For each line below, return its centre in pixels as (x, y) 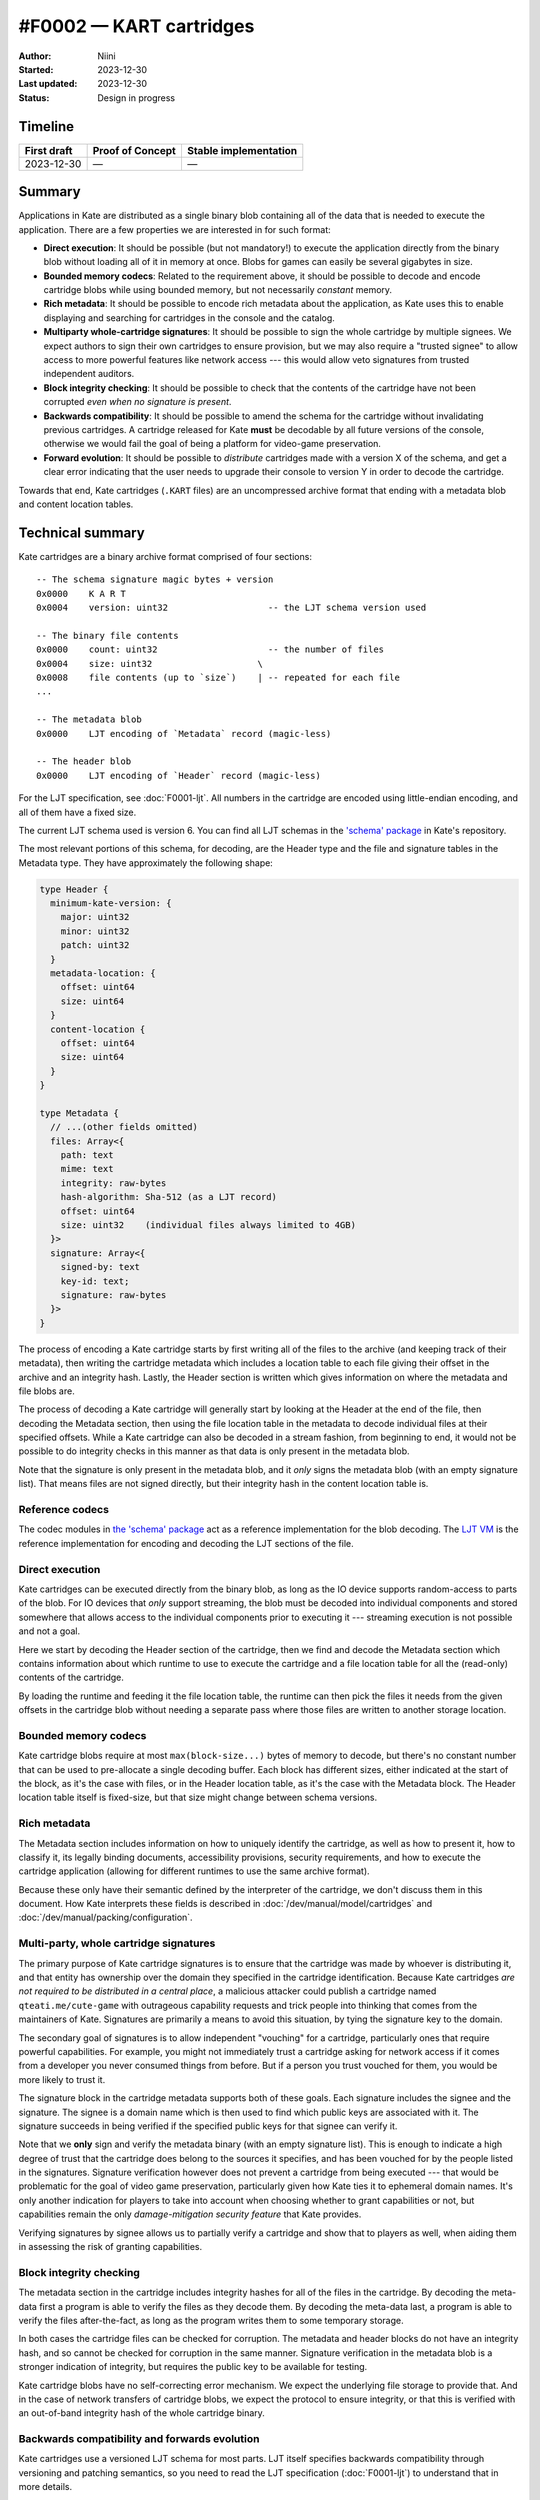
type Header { (74, 889)
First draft (48, 150)
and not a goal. (49, 1631)
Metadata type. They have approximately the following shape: (146, 862)
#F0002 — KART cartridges (136, 26)
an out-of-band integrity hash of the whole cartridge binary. (141, 2413)
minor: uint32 (95, 931)
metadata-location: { (103, 973)
